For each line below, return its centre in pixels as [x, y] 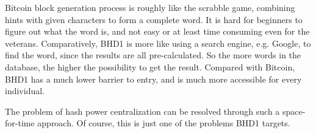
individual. [25, 91]
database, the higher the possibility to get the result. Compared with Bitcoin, [150, 66]
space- [294, 111]
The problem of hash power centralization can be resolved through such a [142, 111]
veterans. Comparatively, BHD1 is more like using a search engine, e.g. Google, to [158, 43]
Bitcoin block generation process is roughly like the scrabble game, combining [150, 7]
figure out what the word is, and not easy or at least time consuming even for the [157, 31]
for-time [20, 123]
